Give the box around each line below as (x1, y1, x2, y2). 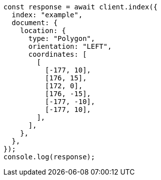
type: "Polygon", (28, 35, 95, 42)
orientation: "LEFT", (28, 42, 112, 50)
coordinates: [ (28, 50, 87, 58)
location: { (20, 27, 66, 35)
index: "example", (11, 11, 83, 19)
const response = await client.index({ (3, 3, 158, 11)
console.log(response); (3, 153, 95, 161)
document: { (11, 19, 58, 27)
